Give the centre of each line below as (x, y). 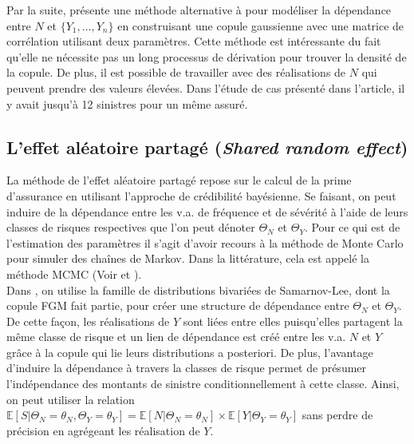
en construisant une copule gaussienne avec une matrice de (261, 25)
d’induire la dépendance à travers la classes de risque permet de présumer (187, 368)
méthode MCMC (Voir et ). (74, 274)
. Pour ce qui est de (352, 227)
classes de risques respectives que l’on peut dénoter (131, 227)
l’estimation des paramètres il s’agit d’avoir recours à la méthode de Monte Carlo (205, 242)
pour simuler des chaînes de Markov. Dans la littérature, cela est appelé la (188, 258)
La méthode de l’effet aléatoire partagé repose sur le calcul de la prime (179, 180)
